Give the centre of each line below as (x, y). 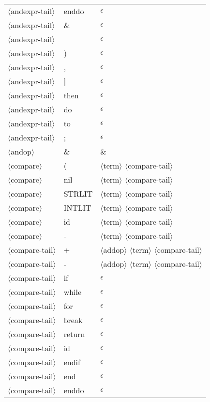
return (74, 334)
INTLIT (77, 208)
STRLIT (78, 193)
